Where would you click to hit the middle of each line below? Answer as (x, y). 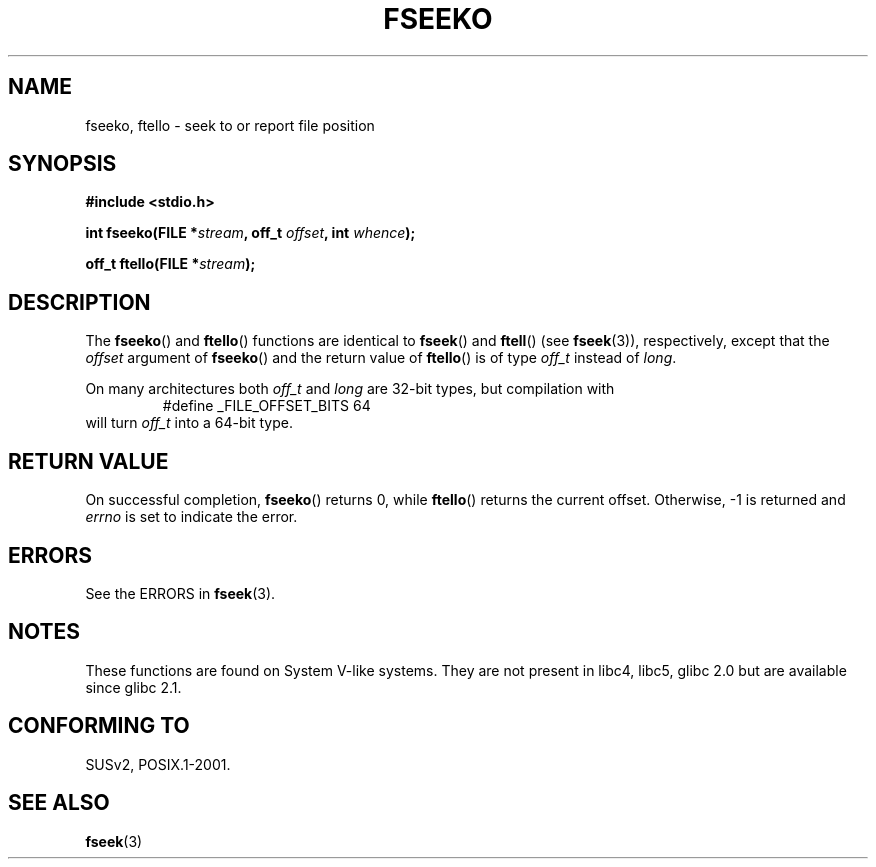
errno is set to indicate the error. (191, 517)
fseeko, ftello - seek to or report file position (230, 125)
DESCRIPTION (79, 302)
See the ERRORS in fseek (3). (180, 593)
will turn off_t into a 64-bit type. (189, 423)
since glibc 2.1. (133, 687)
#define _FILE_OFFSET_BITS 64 (266, 406)
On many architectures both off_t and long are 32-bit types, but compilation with (350, 389)
